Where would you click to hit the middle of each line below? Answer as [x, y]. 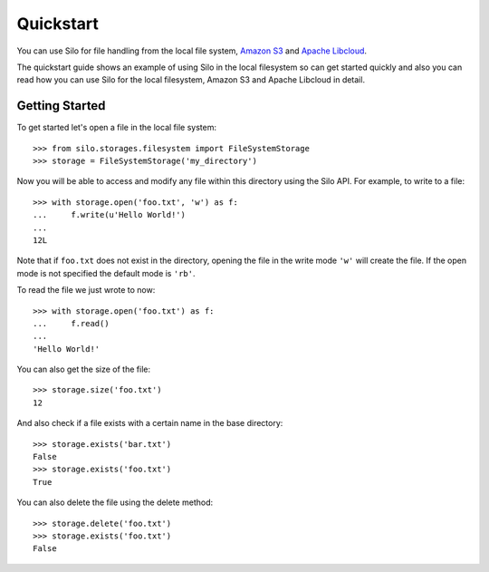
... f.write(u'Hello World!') [109, 215]
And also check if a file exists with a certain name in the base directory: [150, 423]
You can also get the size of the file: [84, 369]
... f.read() [71, 323]
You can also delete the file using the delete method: [115, 502]
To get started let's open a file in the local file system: [117, 128]
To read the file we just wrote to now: [86, 290]
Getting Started [61, 106]
